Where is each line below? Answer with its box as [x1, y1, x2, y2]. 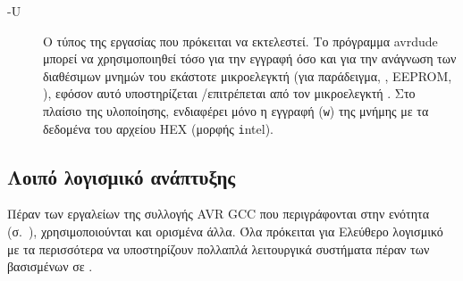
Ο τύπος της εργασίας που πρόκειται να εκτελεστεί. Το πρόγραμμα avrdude [43, 31, 438, 50]
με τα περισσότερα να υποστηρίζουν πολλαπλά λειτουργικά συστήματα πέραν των [7, 239, 430, 258]
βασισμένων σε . [7, 257, 93, 276]
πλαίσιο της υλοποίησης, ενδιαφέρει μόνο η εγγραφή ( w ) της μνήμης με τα [43, 101, 429, 120]
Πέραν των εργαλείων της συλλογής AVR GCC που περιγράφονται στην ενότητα [7, 204, 430, 223]
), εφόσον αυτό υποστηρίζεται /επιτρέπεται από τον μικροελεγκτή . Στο [43, 84, 416, 103]
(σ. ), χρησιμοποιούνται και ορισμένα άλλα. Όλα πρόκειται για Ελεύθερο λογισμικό [7, 222, 443, 241]
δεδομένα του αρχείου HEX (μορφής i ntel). [43, 119, 274, 137]
